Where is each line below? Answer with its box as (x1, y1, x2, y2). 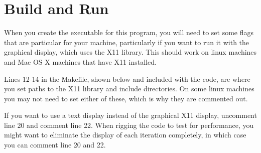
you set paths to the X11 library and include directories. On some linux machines (4, 83, 254, 94)
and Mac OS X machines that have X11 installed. (4, 56, 157, 67)
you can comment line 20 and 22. (4, 139, 106, 150)
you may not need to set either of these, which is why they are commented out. (4, 93, 248, 103)
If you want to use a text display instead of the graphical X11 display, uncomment (4, 110, 257, 120)
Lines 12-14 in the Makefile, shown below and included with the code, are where (4, 73, 250, 84)
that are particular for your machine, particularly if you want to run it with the (4, 37, 249, 47)
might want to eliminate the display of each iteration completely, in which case (4, 129, 246, 140)
